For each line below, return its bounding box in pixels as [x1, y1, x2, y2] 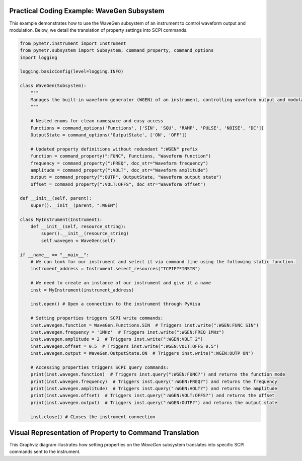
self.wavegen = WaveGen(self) [41, 238, 116, 244]
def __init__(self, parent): [20, 195, 92, 201]
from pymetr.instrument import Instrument [20, 40, 126, 46]
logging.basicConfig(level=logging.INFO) [20, 68, 124, 74]
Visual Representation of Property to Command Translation [9, 428, 199, 437]
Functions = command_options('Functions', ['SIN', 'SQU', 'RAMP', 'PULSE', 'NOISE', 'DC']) [30, 125, 264, 131]
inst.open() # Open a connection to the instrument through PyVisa [30, 301, 201, 307]
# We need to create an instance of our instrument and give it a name [30, 280, 211, 286]
